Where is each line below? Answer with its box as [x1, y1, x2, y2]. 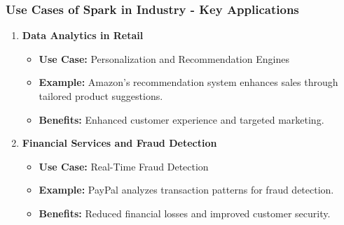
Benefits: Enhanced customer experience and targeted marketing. [39, 112, 324, 126]
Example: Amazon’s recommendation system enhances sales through [39, 75, 338, 89]
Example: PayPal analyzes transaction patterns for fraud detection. [39, 182, 334, 197]
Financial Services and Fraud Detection [22, 136, 217, 150]
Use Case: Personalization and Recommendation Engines [39, 51, 289, 66]
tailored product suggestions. [39, 89, 163, 103]
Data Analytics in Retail [22, 28, 144, 43]
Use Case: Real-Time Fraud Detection [39, 159, 209, 173]
